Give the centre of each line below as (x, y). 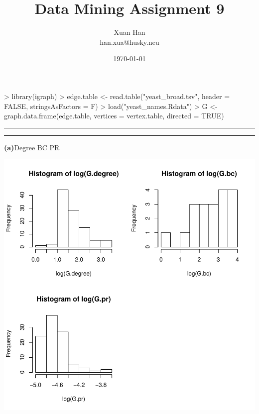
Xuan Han (129, 32)
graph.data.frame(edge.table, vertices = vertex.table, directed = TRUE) (114, 116)
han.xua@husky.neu (129, 42)
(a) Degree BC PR (32, 147)
